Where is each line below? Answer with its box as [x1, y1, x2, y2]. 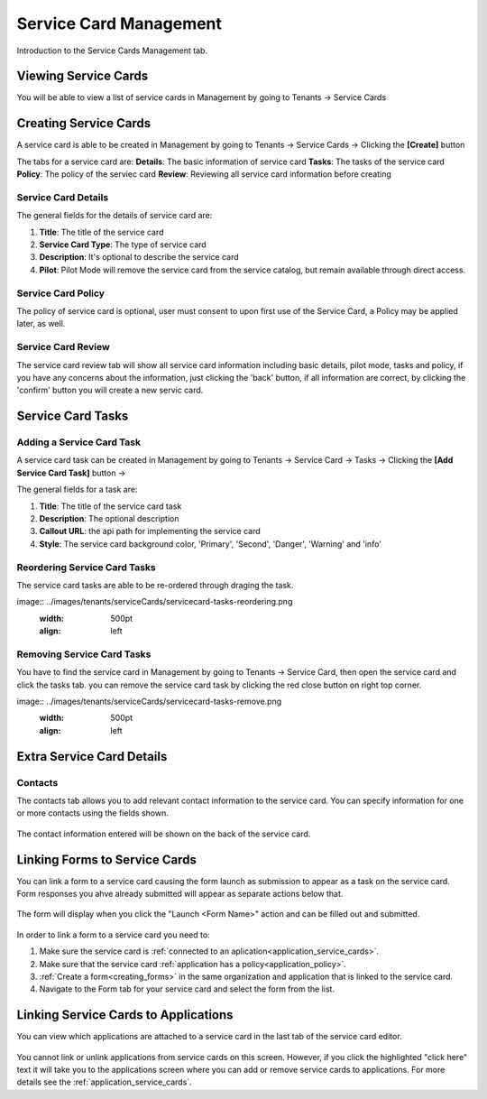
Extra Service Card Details [16, 749, 168, 764]
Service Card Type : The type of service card [39, 239, 207, 250]
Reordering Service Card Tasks [16, 560, 157, 573]
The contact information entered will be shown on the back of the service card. [16, 828, 311, 839]
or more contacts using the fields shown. [16, 808, 169, 818]
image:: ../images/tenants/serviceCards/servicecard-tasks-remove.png [16, 696, 282, 707]
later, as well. [16, 319, 66, 329]
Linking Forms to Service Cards [16, 852, 198, 867]
